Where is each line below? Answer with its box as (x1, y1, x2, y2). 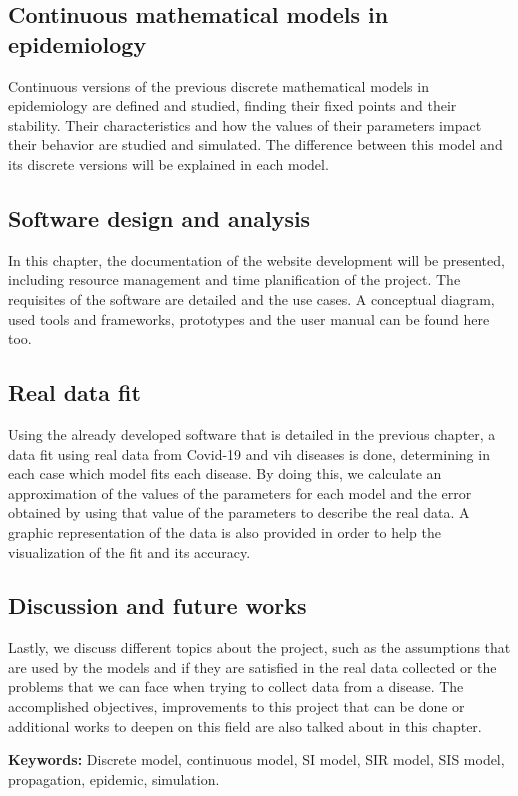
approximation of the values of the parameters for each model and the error (8, 482, 472, 503)
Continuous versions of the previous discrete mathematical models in (8, 75, 429, 96)
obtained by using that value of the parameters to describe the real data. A (8, 502, 470, 523)
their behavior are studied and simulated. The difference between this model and (8, 134, 503, 155)
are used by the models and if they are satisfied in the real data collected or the (8, 656, 497, 677)
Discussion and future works (8, 590, 307, 621)
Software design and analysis (8, 202, 311, 233)
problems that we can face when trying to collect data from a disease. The (8, 676, 464, 697)
